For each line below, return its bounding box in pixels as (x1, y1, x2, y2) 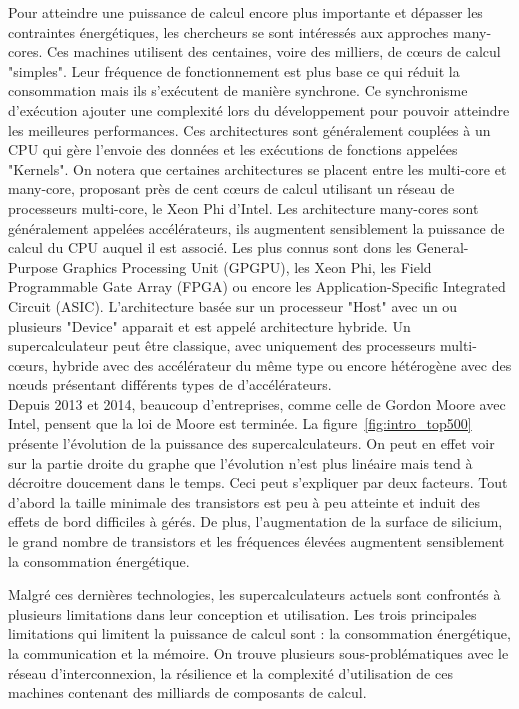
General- (416, 237, 469, 258)
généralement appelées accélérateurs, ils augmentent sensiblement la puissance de (8, 217, 505, 238)
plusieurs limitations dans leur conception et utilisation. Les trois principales (8, 603, 477, 624)
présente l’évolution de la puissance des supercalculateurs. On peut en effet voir (8, 433, 495, 454)
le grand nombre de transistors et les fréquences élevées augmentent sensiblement (8, 531, 505, 552)
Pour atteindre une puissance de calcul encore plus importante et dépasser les (8, 2, 483, 22)
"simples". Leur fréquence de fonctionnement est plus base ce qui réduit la (8, 60, 460, 81)
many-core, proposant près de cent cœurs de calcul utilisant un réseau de (8, 178, 455, 199)
